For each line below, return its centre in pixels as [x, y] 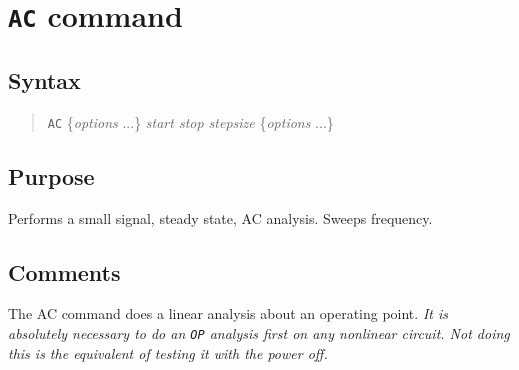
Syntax [44, 79]
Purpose [51, 175]
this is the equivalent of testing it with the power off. [168, 352]
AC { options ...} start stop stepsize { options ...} [190, 121]
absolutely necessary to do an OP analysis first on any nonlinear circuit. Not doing [259, 332]
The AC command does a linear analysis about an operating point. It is [228, 313]
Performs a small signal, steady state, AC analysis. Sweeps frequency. [220, 217]
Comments [64, 271]
